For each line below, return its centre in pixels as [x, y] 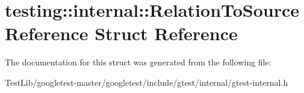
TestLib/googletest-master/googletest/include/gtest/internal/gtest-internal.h [147, 82]
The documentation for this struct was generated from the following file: [138, 62]
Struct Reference [166, 33]
